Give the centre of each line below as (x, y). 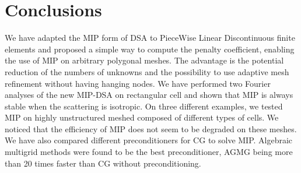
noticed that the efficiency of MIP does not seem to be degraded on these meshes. (151, 128)
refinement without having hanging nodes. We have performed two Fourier (138, 83)
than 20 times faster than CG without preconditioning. (103, 163)
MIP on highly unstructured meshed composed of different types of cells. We (142, 117)
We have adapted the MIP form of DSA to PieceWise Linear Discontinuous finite (150, 38)
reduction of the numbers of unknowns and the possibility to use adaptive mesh (147, 71)
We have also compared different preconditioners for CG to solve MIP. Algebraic (149, 140)
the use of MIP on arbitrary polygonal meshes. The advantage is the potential (144, 60)
